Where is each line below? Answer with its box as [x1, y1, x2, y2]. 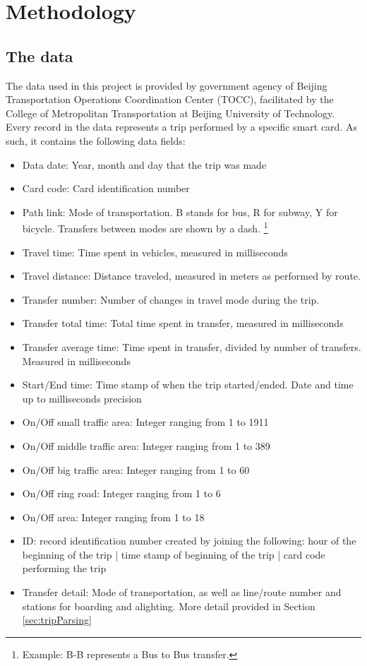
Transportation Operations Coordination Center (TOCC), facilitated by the [6, 92, 334, 107]
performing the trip [22, 561, 107, 576]
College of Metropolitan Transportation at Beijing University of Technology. [6, 105, 335, 120]
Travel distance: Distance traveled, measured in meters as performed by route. [22, 268, 361, 283]
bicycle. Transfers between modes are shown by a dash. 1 [22, 219, 268, 235]
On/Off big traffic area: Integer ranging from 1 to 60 [22, 462, 250, 477]
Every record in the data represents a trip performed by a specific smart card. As [6, 119, 357, 134]
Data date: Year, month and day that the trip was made [22, 157, 267, 172]
